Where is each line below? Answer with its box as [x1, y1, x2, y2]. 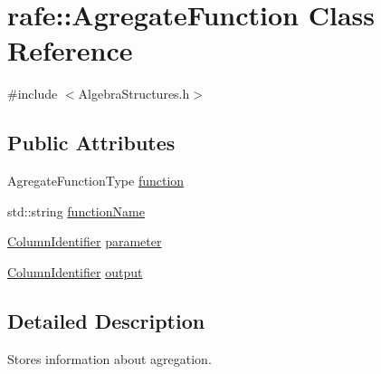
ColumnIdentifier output [7, 262, 143, 281]
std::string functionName [7, 201, 145, 220]
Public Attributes [7, 129, 176, 157]
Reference [7, 32, 133, 69]
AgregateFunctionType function [7, 171, 185, 190]
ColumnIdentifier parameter [7, 232, 162, 251]
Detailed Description [7, 306, 205, 334]
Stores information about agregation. [7, 349, 212, 368]
